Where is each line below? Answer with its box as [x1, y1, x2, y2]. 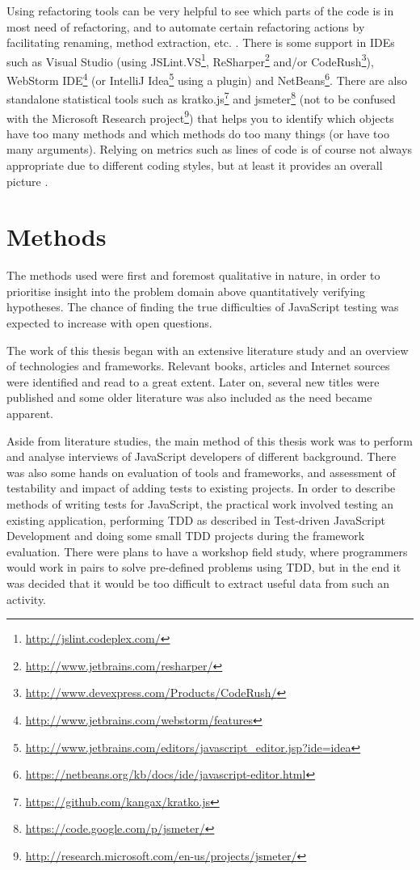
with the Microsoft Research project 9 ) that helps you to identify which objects [6, 107, 394, 126]
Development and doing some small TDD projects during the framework [6, 527, 365, 544]
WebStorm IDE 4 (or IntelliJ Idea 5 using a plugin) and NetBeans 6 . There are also [6, 70, 407, 88]
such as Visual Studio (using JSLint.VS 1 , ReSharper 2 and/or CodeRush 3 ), [6, 50, 374, 70]
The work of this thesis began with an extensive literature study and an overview [6, 341, 409, 358]
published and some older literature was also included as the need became [6, 389, 372, 406]
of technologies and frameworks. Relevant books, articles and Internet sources [6, 357, 390, 374]
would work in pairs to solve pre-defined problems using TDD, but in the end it [6, 559, 401, 576]
